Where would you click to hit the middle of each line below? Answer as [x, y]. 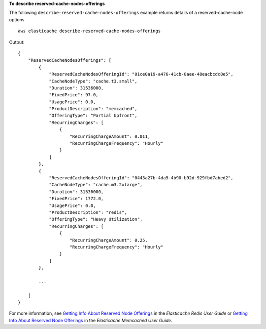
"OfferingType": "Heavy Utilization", [96, 219]
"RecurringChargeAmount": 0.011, [110, 136]
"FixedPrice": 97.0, [74, 95]
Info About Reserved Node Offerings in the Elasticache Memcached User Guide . [91, 320]
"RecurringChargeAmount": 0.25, [109, 240]
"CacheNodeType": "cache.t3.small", [93, 81]
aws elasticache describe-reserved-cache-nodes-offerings [89, 31]
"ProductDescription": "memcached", [93, 109]
